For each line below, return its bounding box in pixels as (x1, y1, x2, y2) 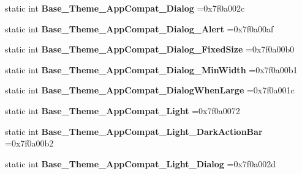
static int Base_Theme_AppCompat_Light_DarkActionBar (5, 125, 263, 137)
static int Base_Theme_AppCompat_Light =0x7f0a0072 (5, 104, 240, 117)
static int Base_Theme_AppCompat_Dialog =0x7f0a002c (5, 2, 245, 14)
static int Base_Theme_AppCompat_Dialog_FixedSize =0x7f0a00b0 (5, 43, 295, 56)
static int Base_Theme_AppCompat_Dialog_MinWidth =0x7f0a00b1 (5, 63, 298, 76)
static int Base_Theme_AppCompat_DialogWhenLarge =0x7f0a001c (5, 84, 295, 96)
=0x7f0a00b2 (5, 137, 54, 150)
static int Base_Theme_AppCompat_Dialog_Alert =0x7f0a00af (5, 22, 274, 35)
